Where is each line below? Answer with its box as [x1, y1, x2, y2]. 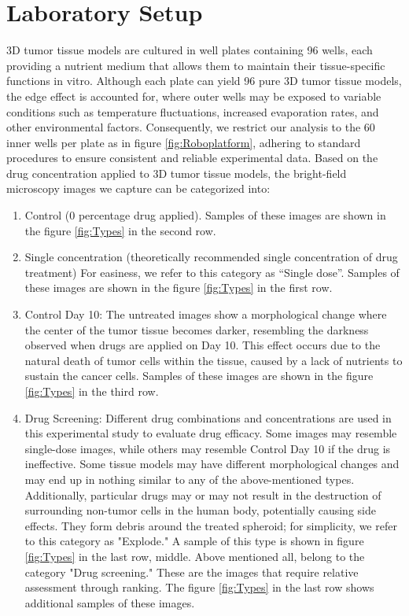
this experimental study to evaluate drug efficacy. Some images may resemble [24, 425, 397, 441]
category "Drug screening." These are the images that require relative [24, 563, 359, 580]
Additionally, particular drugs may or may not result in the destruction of [24, 486, 381, 503]
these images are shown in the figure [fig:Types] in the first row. [24, 279, 333, 296]
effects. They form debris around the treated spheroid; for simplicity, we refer [24, 517, 397, 533]
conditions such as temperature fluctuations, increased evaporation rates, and [6, 103, 379, 120]
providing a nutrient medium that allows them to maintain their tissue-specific [6, 57, 385, 73]
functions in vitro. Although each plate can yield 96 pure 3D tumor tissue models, [6, 72, 402, 89]
